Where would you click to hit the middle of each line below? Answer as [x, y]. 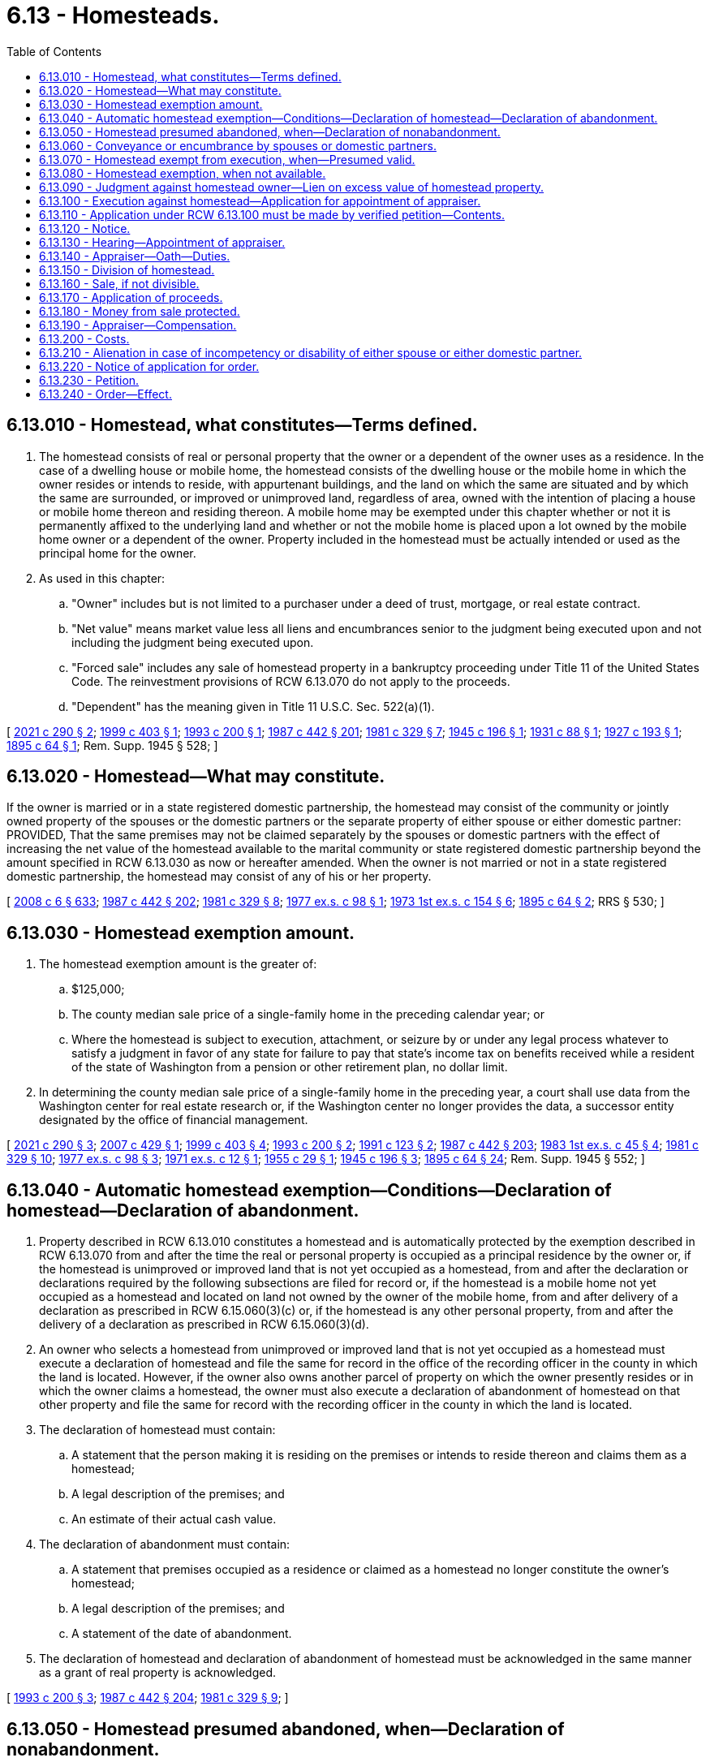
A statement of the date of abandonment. [182, 1634]
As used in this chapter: [102, 578]
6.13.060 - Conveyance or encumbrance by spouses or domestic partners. [238, 145]
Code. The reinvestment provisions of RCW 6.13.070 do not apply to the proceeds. [291, 681]
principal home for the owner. [118, 553]
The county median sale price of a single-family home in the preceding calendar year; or [308, 1015]
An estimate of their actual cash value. [174, 1519]
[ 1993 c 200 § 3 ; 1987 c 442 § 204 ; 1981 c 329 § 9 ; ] [148, 1698]
